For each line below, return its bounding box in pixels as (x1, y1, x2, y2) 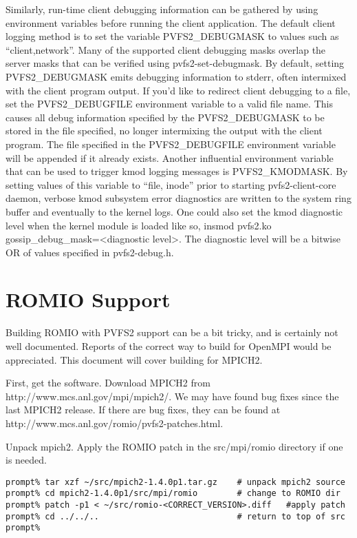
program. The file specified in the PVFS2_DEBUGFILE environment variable (6, 136, 336, 151)
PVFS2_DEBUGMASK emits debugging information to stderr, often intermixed (6, 69, 347, 83)
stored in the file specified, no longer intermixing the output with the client (6, 123, 323, 138)
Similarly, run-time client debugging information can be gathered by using (6, 2, 318, 16)
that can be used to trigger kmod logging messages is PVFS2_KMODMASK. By (6, 164, 348, 178)
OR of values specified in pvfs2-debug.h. (6, 245, 174, 259)
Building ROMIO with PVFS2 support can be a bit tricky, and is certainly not (6, 325, 338, 340)
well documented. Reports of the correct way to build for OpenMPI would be (6, 339, 332, 353)
